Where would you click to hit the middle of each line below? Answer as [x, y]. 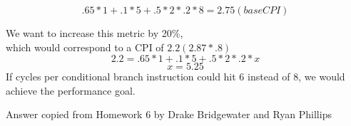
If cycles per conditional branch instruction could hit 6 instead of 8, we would [175, 77]
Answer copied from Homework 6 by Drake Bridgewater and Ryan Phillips [169, 114]
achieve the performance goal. [71, 90]
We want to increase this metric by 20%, [95, 33]
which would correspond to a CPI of [85, 47]
